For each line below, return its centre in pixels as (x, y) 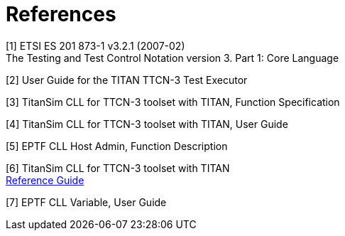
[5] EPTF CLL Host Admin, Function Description (117, 146)
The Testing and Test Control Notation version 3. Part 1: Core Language (172, 58)
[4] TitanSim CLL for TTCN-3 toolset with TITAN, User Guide (147, 124)
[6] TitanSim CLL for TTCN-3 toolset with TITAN (118, 168)
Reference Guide (45, 180)
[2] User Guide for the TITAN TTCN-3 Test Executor (127, 80)
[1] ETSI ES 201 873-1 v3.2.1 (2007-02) (95, 45)
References (61, 14)
